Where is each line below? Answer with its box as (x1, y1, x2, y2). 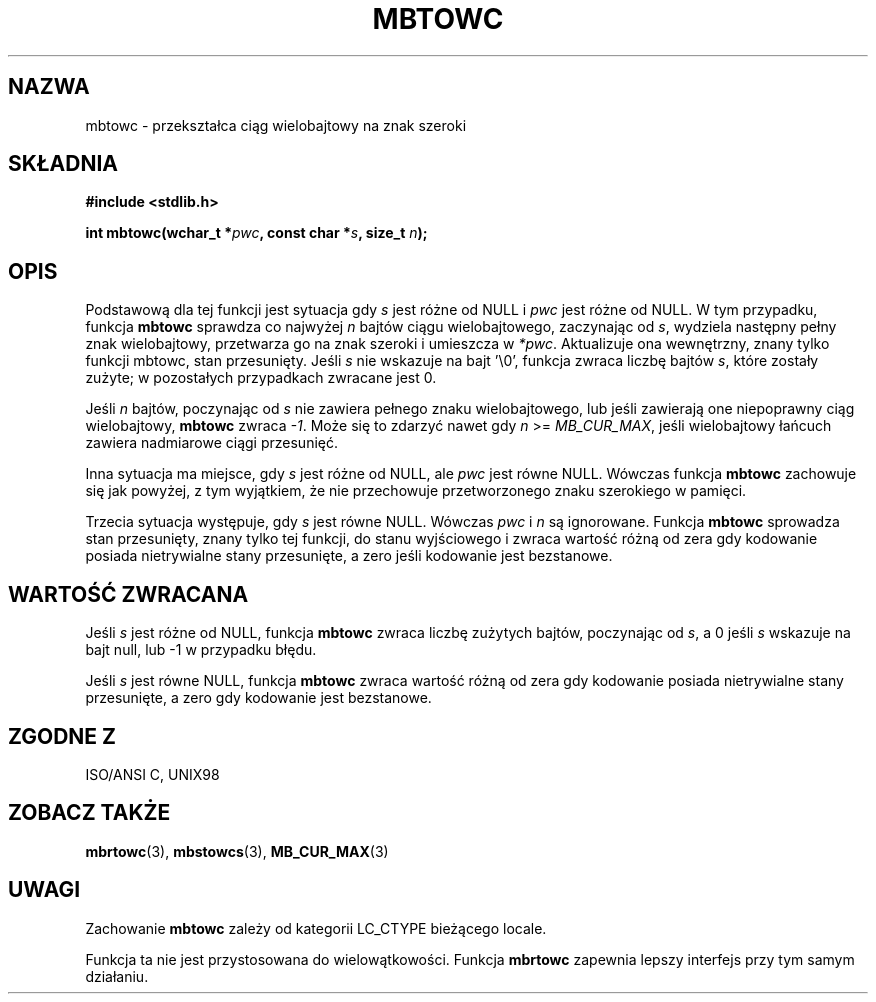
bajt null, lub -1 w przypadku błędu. (85, 641, 317, 659)
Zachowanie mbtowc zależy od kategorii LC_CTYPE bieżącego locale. (85, 919, 547, 937)
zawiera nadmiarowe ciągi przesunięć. (85, 434, 338, 452)
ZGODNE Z (8, 723, 117, 749)
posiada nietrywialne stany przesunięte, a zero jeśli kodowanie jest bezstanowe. (85, 547, 613, 565)
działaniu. (85, 967, 149, 985)
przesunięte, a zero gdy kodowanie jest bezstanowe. (85, 689, 432, 707)
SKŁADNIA (8, 151, 118, 177)
